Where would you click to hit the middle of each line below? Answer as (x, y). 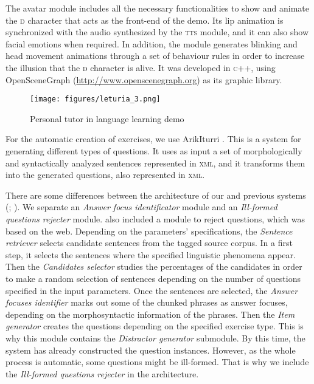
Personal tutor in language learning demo (107, 118)
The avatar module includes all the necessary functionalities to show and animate (157, 8)
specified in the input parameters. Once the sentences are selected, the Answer (152, 290)
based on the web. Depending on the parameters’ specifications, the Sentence (149, 231)
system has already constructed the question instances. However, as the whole (151, 350)
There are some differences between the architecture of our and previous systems (156, 195)
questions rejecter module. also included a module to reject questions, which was (155, 218)
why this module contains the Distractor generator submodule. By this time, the (155, 338)
